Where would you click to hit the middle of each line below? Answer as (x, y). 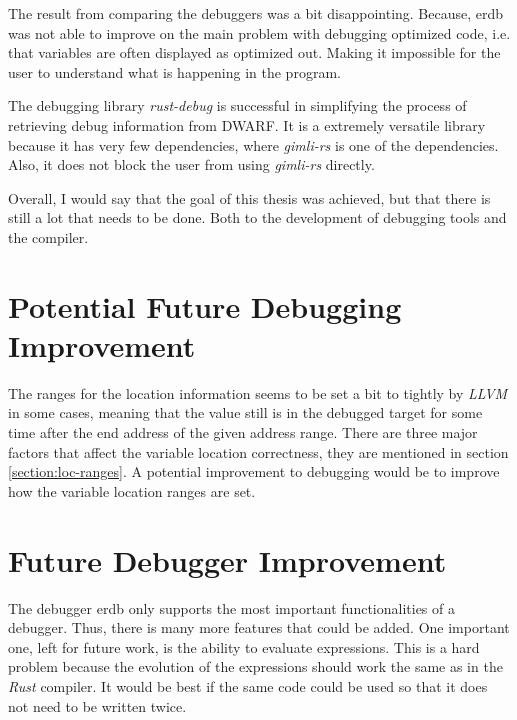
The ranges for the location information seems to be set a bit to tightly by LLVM (258, 392)
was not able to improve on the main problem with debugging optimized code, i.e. (259, 32)
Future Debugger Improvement (227, 559)
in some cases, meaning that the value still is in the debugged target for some (245, 412)
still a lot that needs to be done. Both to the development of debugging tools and (257, 217)
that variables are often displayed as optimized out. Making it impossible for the (254, 52)
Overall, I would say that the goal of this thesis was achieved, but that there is (249, 197)
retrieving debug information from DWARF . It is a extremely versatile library (247, 124)
